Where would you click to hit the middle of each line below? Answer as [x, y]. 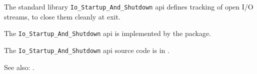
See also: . [19, 67]
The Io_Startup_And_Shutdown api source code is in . [87, 50]
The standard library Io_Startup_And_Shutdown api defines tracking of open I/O [129, 6]
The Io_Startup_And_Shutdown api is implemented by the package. [107, 33]
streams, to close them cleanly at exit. [62, 16]
